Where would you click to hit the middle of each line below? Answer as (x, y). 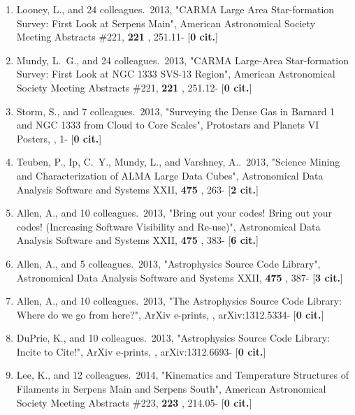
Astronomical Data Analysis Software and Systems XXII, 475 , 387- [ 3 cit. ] (180, 277)
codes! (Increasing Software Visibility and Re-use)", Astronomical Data (168, 226)
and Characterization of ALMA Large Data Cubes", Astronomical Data (170, 175)
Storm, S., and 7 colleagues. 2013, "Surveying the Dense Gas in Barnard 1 (176, 111)
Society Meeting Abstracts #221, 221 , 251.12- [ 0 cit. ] (134, 87)
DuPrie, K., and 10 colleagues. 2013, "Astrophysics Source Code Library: (173, 338)
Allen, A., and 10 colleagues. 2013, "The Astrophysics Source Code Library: (179, 301)
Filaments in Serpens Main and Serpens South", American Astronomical (171, 389)
